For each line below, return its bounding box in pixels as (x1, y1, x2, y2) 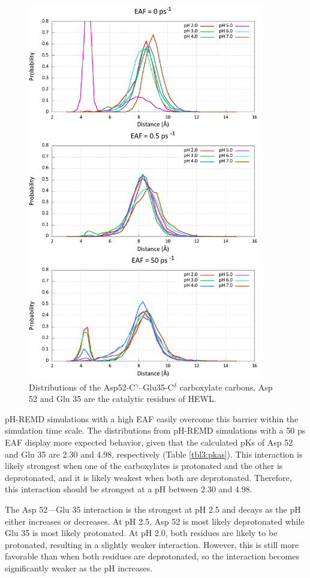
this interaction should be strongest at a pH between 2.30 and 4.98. (5, 483, 252, 495)
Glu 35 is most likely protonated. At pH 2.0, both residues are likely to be (5, 526, 278, 539)
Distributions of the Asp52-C (29, 380, 136, 393)
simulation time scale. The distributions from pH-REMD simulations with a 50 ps (5, 424, 306, 437)
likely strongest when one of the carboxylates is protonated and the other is (5, 459, 283, 472)
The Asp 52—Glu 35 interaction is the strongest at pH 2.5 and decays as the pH (5, 503, 301, 515)
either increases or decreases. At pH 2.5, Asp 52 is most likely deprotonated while (5, 515, 305, 527)
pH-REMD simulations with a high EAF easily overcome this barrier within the (5, 412, 299, 425)
